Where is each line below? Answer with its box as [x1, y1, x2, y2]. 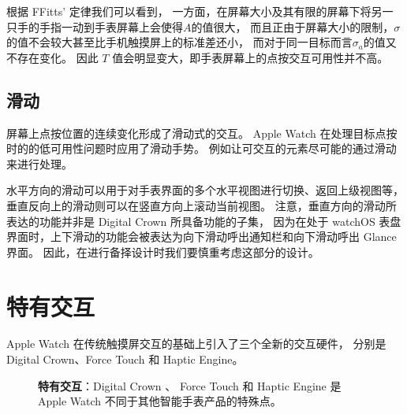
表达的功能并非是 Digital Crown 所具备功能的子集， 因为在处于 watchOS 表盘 [6, 213, 401, 229]
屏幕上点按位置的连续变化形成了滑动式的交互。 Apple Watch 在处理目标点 [6, 124, 386, 141]
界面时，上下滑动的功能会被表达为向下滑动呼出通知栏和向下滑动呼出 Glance [6, 228, 397, 245]
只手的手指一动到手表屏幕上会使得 [6, 18, 183, 35]
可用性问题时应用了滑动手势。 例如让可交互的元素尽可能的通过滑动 [50, 140, 397, 157]
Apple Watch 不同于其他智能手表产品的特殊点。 [38, 393, 282, 409]
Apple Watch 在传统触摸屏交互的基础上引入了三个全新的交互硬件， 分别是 [6, 335, 386, 352]
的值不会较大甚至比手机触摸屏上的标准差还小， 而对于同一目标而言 [6, 34, 353, 50]
